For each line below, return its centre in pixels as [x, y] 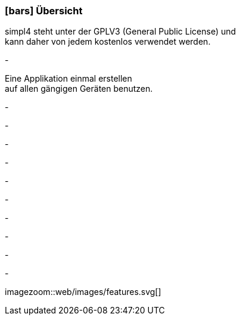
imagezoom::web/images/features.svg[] [83, 292]
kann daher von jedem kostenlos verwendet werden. [108, 42]
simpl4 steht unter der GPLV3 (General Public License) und [121, 32]
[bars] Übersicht [44, 11]
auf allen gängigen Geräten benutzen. [79, 89]
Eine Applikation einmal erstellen [68, 79]
